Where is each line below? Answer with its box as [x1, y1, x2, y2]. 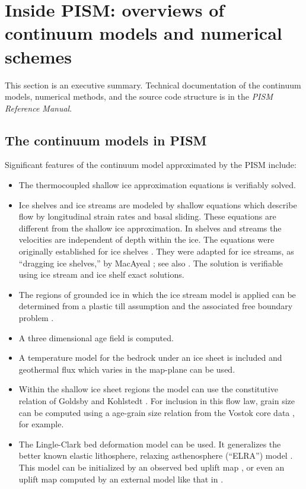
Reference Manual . [5, 101, 72, 114]
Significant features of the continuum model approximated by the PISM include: [5, 158, 297, 171]
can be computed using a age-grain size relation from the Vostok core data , [18, 406, 295, 418]
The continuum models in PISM [5, 131, 207, 149]
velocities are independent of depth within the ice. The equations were [18, 233, 275, 246]
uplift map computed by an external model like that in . [18, 472, 224, 485]
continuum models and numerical [5, 21, 282, 45]
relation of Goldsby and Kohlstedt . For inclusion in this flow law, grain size [18, 394, 295, 407]
